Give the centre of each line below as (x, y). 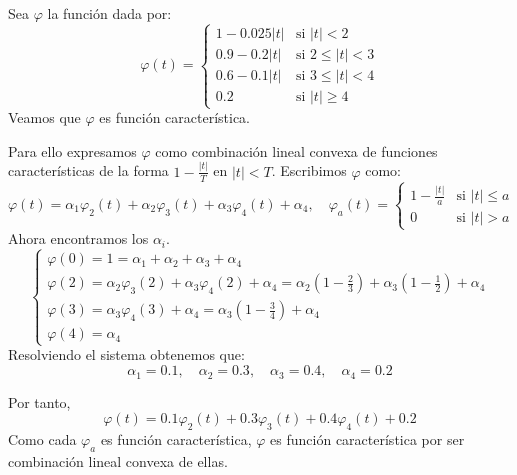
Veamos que (44, 117)
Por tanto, (39, 401)
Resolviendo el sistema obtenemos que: (126, 354)
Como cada (42, 438)
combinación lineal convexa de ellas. (118, 460)
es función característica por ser (367, 438)
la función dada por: (109, 13)
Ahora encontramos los (78, 238)
